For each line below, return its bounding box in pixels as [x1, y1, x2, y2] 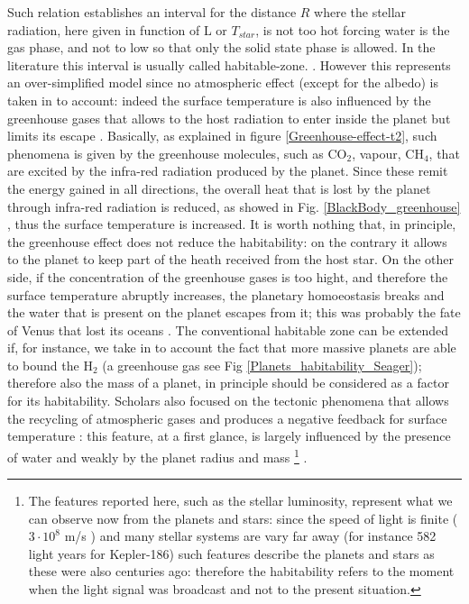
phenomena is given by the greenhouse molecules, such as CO [7, 143, 347, 162]
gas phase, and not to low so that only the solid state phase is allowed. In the [7, 38, 436, 57]
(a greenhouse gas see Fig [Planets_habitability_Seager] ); [102, 355, 422, 374]
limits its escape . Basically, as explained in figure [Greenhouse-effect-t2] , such [7, 126, 437, 145]
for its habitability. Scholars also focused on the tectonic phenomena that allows [7, 391, 449, 410]
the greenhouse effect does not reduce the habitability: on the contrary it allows [7, 232, 447, 251]
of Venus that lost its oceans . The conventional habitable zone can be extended [7, 320, 449, 339]
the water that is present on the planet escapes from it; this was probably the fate [7, 303, 461, 322]
